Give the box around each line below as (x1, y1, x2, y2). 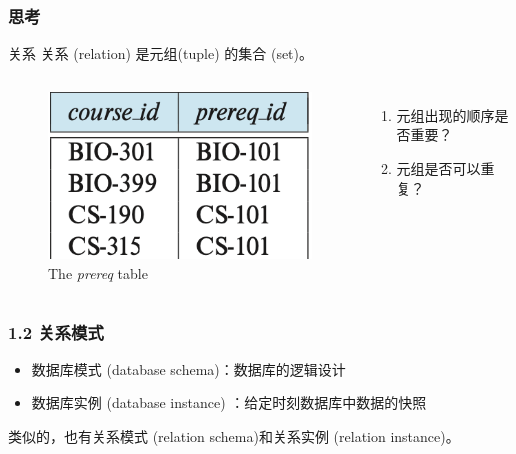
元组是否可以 (396, 158, 481, 178)
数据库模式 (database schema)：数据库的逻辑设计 (31, 358, 346, 379)
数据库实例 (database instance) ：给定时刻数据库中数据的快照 (31, 392, 427, 413)
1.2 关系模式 (8, 319, 104, 344)
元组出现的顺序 (396, 104, 495, 125)
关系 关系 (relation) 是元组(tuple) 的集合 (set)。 (8, 43, 314, 64)
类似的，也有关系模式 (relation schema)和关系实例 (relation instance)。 (8, 426, 460, 447)
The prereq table (48, 263, 148, 284)
